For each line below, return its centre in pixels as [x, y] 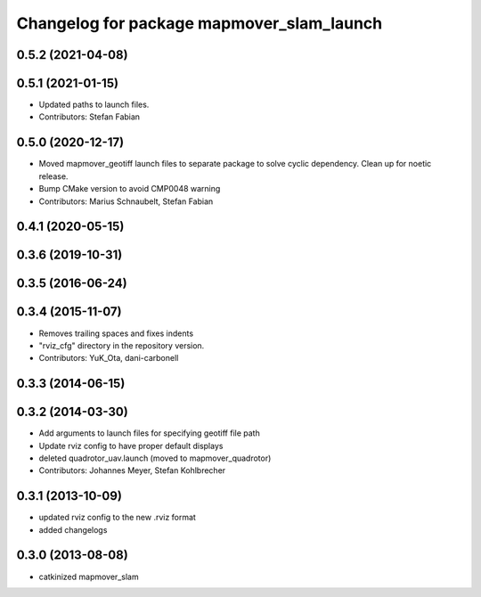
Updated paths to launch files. [94, 105]
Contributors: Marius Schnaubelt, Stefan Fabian [126, 201]
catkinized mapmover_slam [89, 577]
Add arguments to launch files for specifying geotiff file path [149, 433]
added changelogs [73, 529]
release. [53, 176]
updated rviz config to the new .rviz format [117, 518]
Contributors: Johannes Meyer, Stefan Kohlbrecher [132, 470]
